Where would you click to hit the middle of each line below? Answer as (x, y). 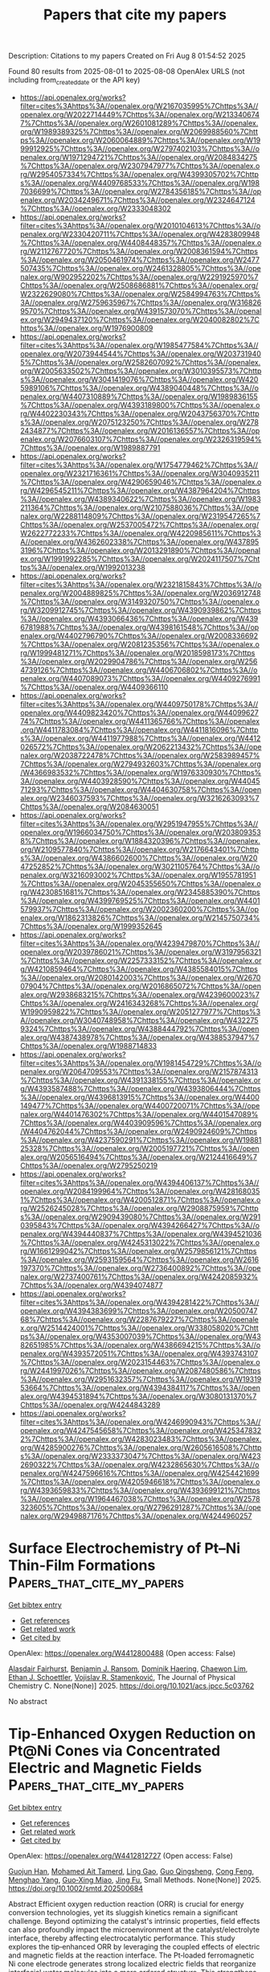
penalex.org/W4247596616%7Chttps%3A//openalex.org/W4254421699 (139, 1473)
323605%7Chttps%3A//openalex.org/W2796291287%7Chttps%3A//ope (140, 1507)
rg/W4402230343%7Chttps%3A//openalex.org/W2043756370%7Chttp (139, 413)
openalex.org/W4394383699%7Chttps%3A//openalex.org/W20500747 (139, 1311)
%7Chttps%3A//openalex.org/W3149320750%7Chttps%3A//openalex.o (139, 602)
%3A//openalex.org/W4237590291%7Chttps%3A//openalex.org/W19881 (141, 1140)
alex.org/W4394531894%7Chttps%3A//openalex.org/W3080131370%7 (138, 1396)
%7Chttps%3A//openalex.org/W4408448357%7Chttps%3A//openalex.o (141, 242)
